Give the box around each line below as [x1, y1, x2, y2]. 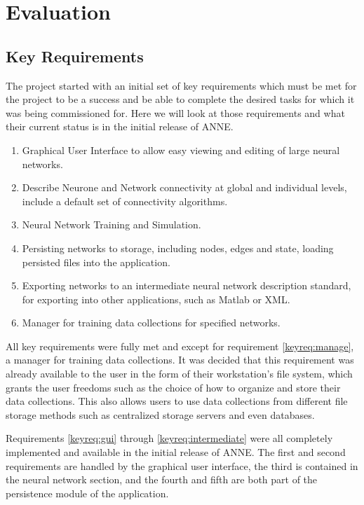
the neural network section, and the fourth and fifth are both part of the [6, 472, 318, 487]
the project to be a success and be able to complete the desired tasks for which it [6, 92, 355, 106]
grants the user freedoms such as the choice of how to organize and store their [6, 380, 341, 394]
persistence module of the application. [6, 485, 169, 500]
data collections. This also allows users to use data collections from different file [6, 394, 348, 408]
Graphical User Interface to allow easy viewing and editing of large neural [22, 142, 340, 157]
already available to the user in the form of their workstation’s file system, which [6, 366, 353, 381]
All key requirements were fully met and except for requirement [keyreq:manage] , [6, 338, 354, 353]
